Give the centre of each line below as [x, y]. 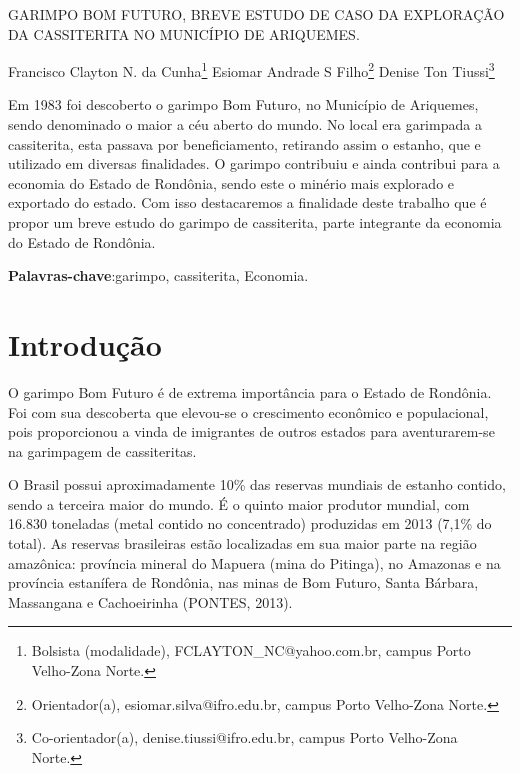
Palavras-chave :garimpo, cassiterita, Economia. [158, 275]
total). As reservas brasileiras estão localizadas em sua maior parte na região [242, 543]
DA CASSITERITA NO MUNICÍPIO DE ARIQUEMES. [184, 33]
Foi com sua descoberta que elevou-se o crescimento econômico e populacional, [248, 411]
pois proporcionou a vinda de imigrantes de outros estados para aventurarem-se [251, 431]
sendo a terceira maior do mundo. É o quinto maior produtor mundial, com [239, 503]
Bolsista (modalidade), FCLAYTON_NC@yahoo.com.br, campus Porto [251, 650]
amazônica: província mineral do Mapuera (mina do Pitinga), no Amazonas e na [254, 562]
